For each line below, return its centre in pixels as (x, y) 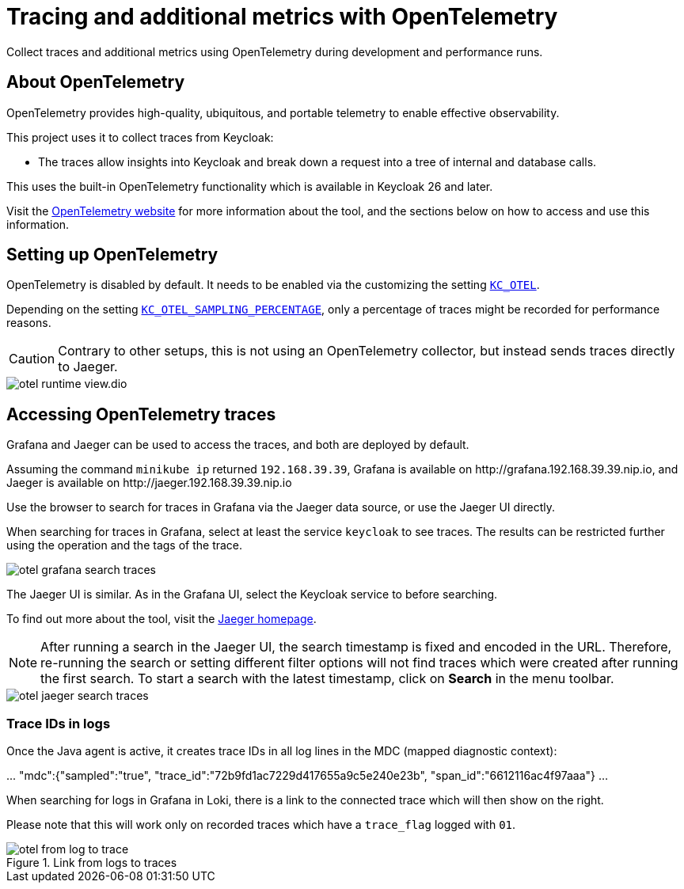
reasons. (29, 323)
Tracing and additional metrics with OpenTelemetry (282, 17)
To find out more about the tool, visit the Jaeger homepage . (161, 619)
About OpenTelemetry (96, 82)
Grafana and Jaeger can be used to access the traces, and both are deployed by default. (238, 445)
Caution (32, 359)
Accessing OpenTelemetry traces (141, 414)
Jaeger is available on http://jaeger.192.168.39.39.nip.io (149, 483)
